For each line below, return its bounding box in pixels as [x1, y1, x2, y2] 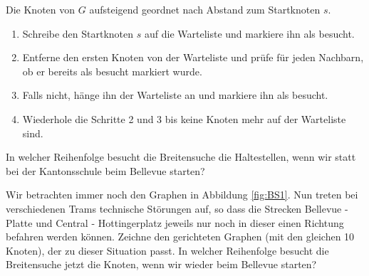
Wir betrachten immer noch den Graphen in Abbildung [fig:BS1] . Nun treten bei [6, 187, 358, 202]
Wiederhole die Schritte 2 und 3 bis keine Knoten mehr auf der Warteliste [22, 111, 346, 126]
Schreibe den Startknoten [22, 26, 134, 41]
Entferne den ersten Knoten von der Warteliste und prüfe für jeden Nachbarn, [22, 50, 364, 65]
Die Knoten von [6, 2, 76, 16]
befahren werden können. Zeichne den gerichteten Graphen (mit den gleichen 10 [6, 229, 355, 244]
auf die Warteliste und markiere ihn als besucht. [144, 26, 355, 41]
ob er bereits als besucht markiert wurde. [22, 63, 202, 78]
